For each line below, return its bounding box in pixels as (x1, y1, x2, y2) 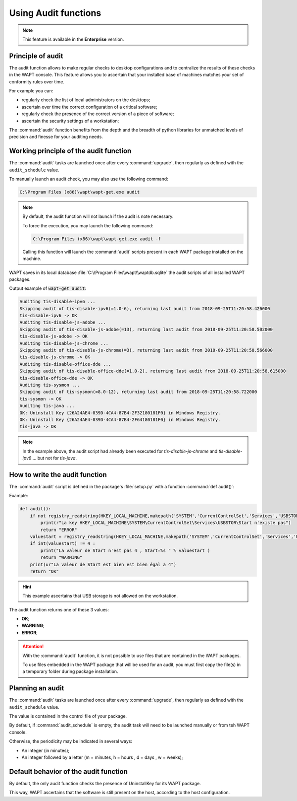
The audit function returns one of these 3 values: (9, 606, 109, 612)
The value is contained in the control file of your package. (9, 713, 127, 719)
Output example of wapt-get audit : (9, 285, 87, 291)
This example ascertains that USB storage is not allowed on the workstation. (22, 593, 178, 599)
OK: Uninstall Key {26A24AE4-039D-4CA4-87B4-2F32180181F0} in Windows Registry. (19, 410, 221, 415)
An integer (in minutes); (21, 747, 70, 753)
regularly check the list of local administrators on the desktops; (21, 97, 150, 103)
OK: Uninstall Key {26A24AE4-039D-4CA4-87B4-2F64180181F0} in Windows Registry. (19, 417, 221, 422)
